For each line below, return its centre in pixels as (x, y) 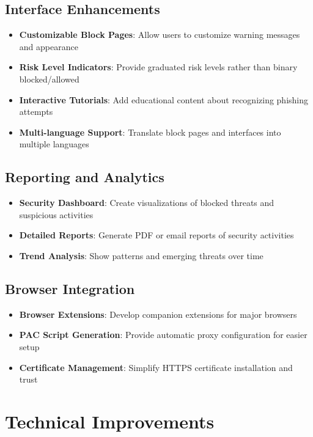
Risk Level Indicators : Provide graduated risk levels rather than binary (158, 67)
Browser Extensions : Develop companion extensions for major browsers (158, 314)
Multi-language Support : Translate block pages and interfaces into (150, 132)
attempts (36, 112)
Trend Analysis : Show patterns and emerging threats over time (141, 255)
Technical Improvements (110, 421)
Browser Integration (70, 288)
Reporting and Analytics (85, 177)
